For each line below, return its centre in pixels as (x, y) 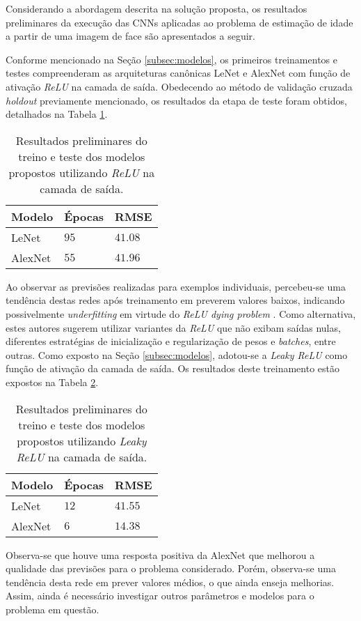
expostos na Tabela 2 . (52, 382)
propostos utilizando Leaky (82, 440)
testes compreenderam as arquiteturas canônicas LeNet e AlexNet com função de (178, 73)
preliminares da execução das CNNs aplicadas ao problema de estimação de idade (179, 22)
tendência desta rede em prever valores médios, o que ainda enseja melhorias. (170, 582)
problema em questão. (53, 609)
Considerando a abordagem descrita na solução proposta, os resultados (157, 8)
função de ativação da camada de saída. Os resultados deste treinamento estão (173, 368)
